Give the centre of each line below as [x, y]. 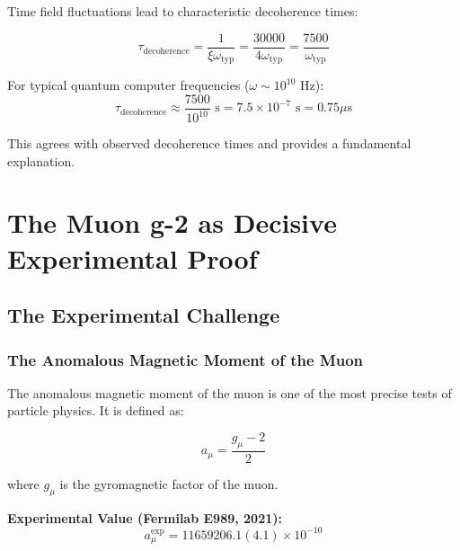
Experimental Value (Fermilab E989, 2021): [145, 517]
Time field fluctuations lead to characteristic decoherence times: [183, 11]
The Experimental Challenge [144, 315]
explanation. [41, 160]
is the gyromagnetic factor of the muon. [169, 483]
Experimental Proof [133, 258]
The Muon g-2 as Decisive [172, 222]
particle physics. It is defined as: [96, 410]
